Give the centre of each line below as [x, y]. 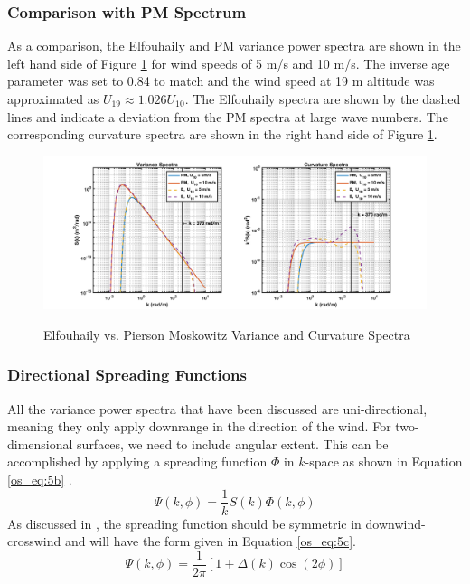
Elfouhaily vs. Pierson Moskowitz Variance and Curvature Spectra [227, 334]
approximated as [53, 99]
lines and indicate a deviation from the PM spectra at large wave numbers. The [228, 116]
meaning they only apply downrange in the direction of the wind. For [199, 426]
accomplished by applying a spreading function [137, 462]
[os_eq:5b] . [40, 479]
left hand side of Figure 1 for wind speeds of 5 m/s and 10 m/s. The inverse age [229, 63]
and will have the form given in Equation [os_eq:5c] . [210, 541]
